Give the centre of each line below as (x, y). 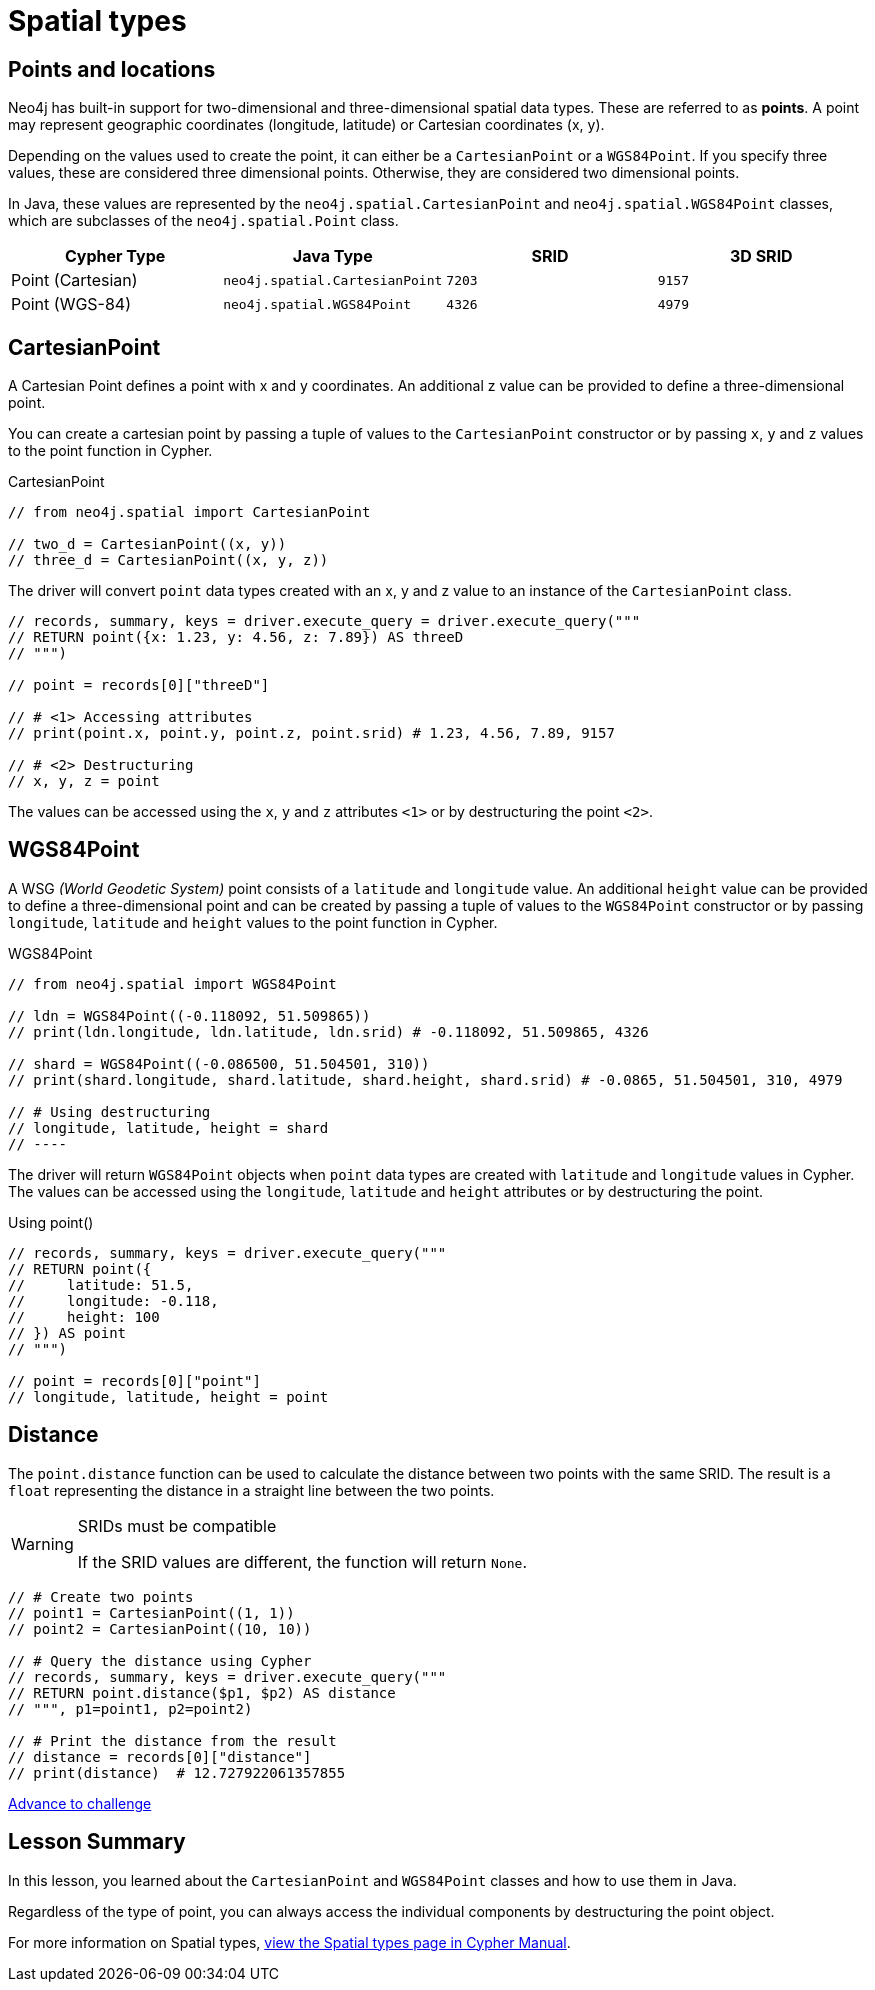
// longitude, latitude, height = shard (168, 1127)
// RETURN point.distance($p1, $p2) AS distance (202, 1692)
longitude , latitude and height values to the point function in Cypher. (253, 922)
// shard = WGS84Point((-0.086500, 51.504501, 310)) (219, 1063)
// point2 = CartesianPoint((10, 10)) (160, 1628)
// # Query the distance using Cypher (160, 1660)
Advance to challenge (80, 1803)
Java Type (332, 256)
